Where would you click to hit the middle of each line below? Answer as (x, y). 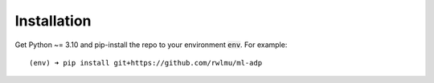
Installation (53, 21)
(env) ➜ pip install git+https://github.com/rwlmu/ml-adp (146, 63)
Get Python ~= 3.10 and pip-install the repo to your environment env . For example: (151, 45)
